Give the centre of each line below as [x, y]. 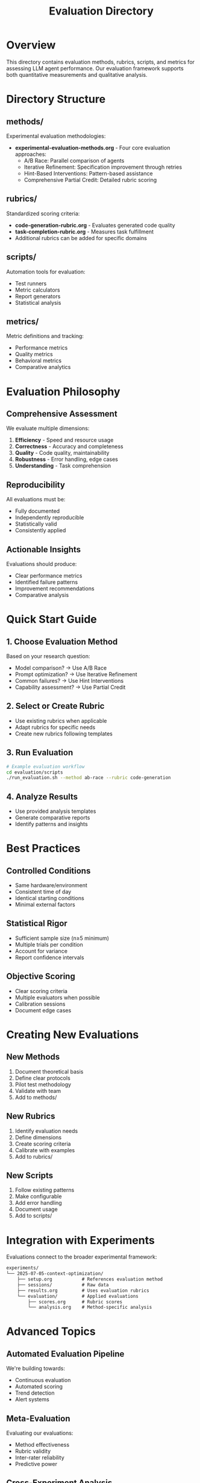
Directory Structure [56, 99]
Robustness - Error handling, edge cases [67, 459]
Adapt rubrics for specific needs [55, 727]
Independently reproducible [49, 518]
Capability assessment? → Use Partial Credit [70, 687]
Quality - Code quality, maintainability [62, 453]
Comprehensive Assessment [62, 413]
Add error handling [38, 1203]
